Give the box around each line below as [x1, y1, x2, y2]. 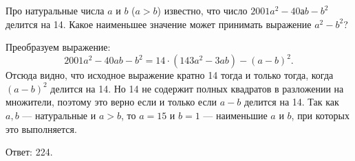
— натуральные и [22, 108, 96, 123]
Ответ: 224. [6, 145, 53, 159]
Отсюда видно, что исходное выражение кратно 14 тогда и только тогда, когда [6, 68, 334, 82]
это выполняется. [6, 121, 77, 136]
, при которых [291, 108, 350, 123]
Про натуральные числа [6, 3, 105, 17]
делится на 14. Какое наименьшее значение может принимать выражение [6, 16, 312, 31]
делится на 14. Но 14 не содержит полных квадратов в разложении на [50, 81, 344, 95]
